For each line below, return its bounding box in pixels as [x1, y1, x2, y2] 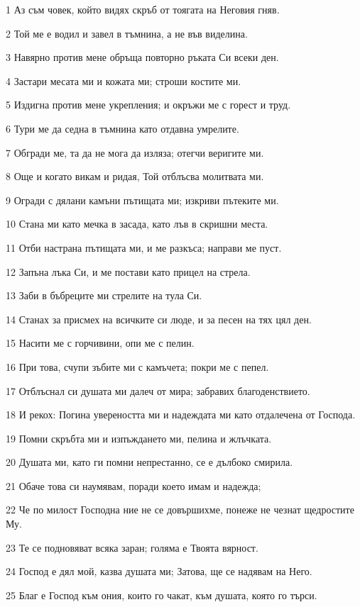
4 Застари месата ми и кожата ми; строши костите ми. [6, 73, 241, 88]
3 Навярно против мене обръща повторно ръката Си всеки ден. [6, 50, 279, 65]
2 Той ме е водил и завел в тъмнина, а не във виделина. [6, 26, 248, 40]
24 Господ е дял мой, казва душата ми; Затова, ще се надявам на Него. [6, 564, 312, 579]
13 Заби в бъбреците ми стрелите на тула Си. [6, 288, 202, 303]
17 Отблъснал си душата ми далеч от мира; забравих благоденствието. [6, 383, 310, 398]
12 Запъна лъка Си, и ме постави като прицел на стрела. [6, 264, 251, 279]
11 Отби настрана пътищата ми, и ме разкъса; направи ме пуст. [6, 240, 282, 255]
